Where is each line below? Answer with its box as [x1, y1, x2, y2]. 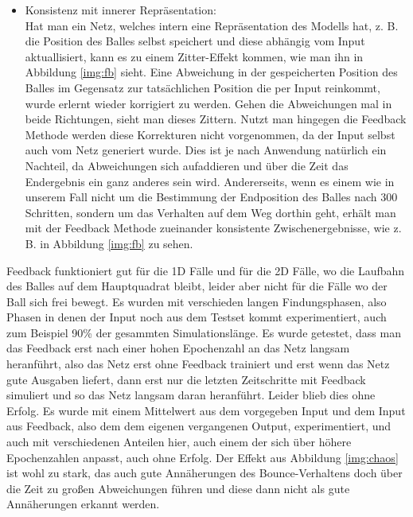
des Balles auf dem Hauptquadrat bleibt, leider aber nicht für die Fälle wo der [6, 278, 388, 294]
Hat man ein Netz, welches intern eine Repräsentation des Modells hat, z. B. [25, 17, 399, 33]
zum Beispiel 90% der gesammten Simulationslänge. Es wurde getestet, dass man [6, 324, 401, 340]
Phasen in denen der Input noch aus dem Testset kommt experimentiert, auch [6, 309, 387, 325]
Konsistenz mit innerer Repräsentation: [25, 2, 216, 17]
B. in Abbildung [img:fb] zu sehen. [25, 235, 193, 251]
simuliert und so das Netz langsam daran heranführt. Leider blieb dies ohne [6, 387, 376, 403]
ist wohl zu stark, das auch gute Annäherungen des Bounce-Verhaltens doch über [6, 465, 403, 481]
